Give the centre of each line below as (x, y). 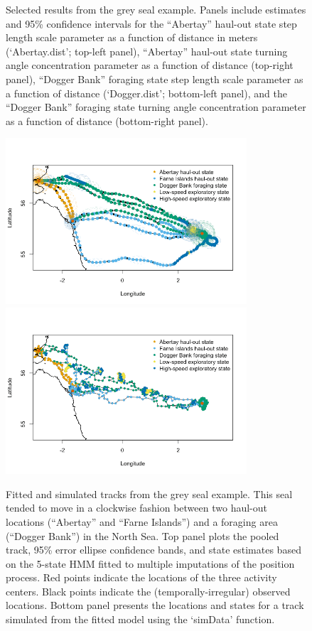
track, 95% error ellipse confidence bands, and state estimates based (154, 550)
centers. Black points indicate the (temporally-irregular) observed (148, 591)
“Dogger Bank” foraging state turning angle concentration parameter (156, 107)
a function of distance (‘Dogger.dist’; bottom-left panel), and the (146, 93)
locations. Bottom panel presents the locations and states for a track (155, 605)
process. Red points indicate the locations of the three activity (141, 577)
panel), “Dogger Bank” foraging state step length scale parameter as (155, 79)
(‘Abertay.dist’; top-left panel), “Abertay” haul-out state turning (147, 51)
